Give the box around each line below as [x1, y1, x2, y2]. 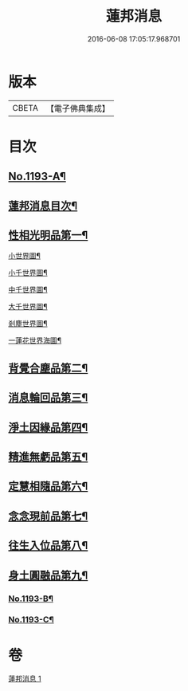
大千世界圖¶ [8, 302, 48, 312]
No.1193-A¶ [8, 170, 66, 183]
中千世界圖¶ [8, 285, 48, 295]
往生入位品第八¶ [8, 539, 88, 552]
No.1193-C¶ [8, 614, 54, 626]
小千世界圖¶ [8, 268, 48, 277]
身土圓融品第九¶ [8, 568, 88, 582]
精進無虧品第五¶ [8, 450, 88, 464]
